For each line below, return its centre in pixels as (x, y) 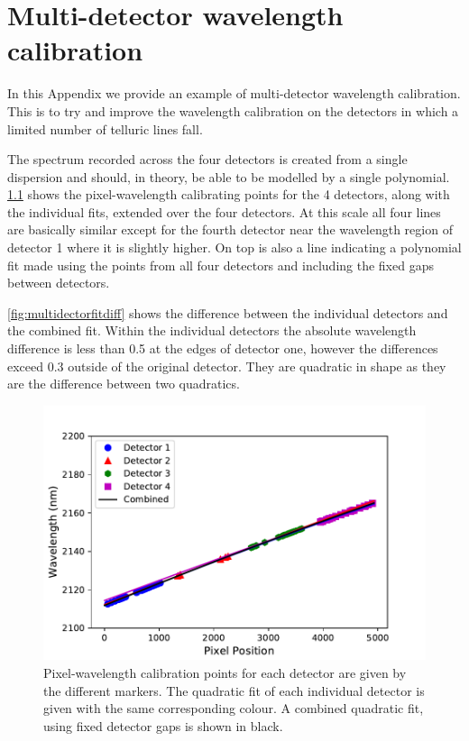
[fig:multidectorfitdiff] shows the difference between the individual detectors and (228, 312)
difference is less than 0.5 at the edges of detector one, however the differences (223, 348)
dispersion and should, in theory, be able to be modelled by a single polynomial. (229, 176)
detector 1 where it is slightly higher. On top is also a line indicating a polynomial (234, 247)
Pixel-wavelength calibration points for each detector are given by (225, 673)
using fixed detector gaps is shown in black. (163, 725)
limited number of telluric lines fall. (105, 128)
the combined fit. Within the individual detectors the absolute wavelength (212, 330)
